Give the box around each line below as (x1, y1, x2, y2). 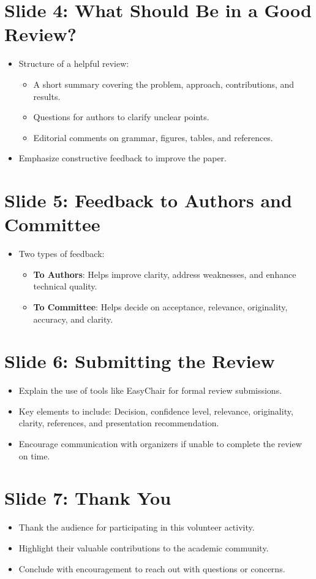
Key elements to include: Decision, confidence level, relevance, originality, (18, 404, 293, 417)
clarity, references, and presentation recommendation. (18, 416, 219, 429)
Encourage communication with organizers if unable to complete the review (18, 437, 302, 450)
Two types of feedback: (18, 247, 105, 260)
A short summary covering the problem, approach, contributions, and (33, 77, 295, 90)
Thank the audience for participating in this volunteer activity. (18, 521, 255, 534)
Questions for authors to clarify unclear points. (33, 110, 209, 123)
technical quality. (33, 280, 97, 293)
